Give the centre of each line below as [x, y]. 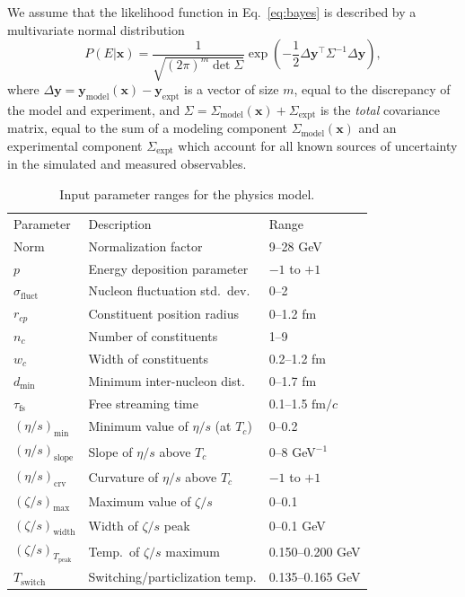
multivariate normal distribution [96, 29]
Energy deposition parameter [168, 268]
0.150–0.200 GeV [315, 551]
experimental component [75, 146]
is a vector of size [232, 89]
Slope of [110, 451]
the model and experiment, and [94, 109]
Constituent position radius [164, 313]
